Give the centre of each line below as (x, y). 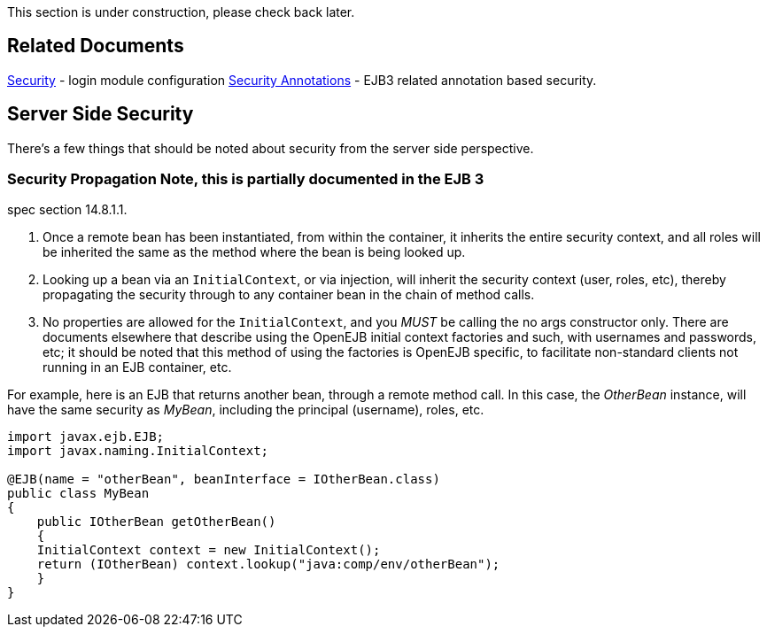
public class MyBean (78, 494)
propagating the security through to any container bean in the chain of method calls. (289, 295)
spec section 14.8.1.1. (67, 210)
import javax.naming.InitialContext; (138, 451)
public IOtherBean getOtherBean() (156, 522)
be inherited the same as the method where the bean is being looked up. (254, 252)
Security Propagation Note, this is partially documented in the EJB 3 (246, 179)
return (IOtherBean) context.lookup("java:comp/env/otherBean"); (268, 564)
